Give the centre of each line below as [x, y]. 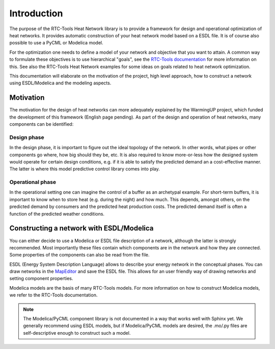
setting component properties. [41, 278]
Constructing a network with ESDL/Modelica [81, 228]
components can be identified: [42, 124]
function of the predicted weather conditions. [57, 214]
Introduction [36, 13]
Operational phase [33, 182]
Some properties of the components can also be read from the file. [79, 255]
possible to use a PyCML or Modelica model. [56, 43]
